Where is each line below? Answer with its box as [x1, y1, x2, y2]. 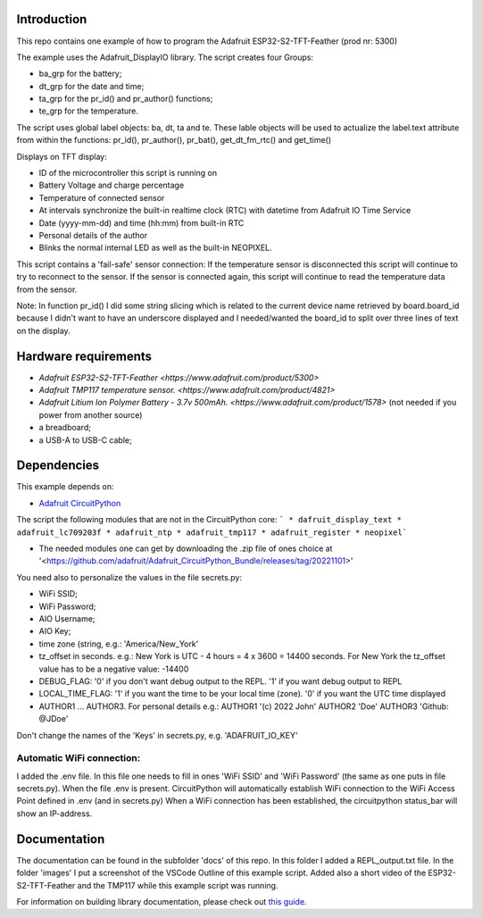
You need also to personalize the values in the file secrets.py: [16, 572, 243, 582]
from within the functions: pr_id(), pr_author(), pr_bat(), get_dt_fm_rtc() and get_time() [16, 135, 332, 146]
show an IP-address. [16, 808, 93, 819]
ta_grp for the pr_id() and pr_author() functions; [38, 94, 213, 104]
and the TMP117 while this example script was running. [77, 880, 278, 890]
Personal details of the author [38, 229, 148, 240]
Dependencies [16, 458, 100, 473]
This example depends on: [16, 481, 115, 492]
